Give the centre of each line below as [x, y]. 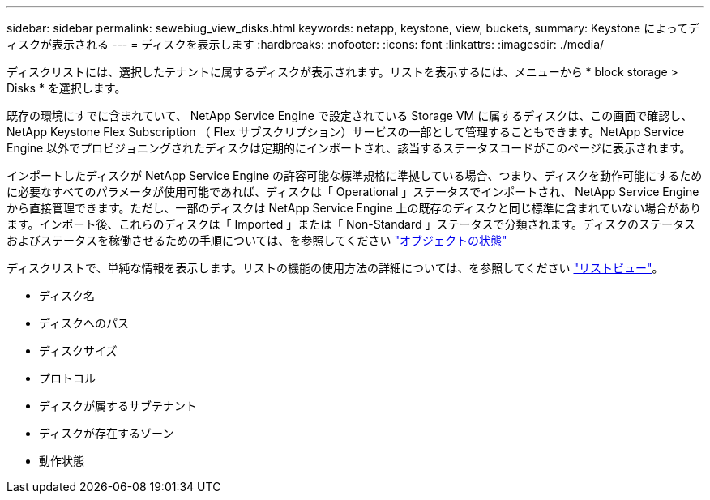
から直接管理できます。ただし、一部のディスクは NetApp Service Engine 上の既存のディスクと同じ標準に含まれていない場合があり [354, 208]
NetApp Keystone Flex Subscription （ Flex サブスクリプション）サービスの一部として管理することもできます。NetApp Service [346, 132]
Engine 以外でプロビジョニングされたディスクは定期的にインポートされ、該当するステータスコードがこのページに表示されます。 [349, 148]
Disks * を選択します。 [66, 88]
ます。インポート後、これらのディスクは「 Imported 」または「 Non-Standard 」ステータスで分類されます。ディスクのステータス [351, 224]
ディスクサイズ [78, 350]
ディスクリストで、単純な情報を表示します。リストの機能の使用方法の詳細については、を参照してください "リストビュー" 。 [335, 268]
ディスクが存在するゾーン [107, 433]
